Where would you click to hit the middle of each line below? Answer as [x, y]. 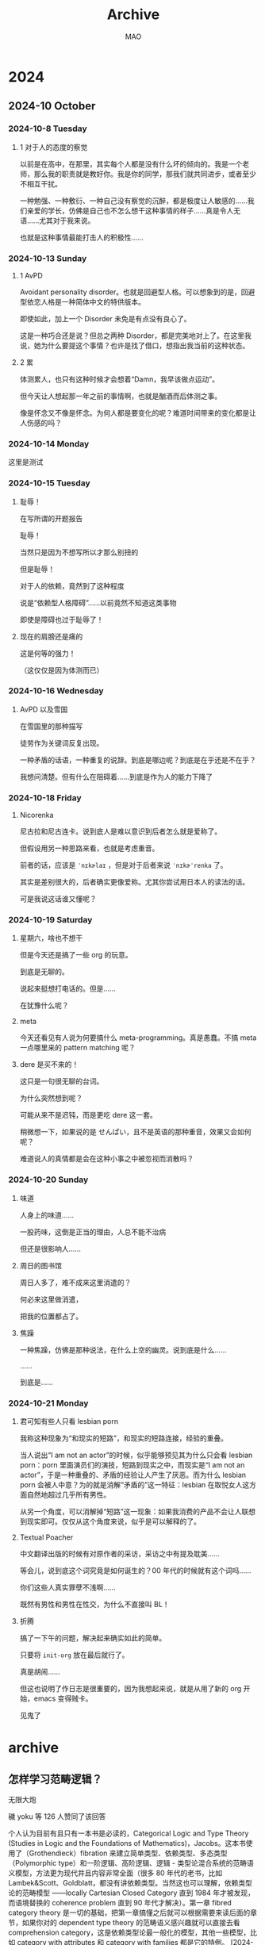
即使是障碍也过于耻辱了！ [61, 620]
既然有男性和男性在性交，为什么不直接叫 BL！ [94, 1604]
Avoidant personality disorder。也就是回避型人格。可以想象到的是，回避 [137, 292]
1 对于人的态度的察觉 [54, 147]
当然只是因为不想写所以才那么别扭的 [79, 552]
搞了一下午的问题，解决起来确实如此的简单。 [93, 1638]
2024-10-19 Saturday [50, 920]
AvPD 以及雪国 [44, 709]
